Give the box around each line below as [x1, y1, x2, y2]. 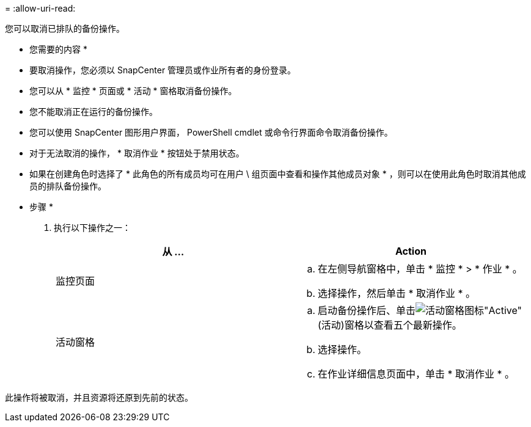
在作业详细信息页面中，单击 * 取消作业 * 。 [318, 368, 515, 380]
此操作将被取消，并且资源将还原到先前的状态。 [5, 392, 193, 403]
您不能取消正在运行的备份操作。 [29, 106, 158, 117]
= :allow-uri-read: [5, 3, 76, 13]
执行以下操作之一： [54, 222, 131, 233]
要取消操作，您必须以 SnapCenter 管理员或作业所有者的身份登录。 [29, 65, 296, 75]
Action [395, 245, 427, 257]
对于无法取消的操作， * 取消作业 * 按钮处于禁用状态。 [29, 148, 244, 158]
